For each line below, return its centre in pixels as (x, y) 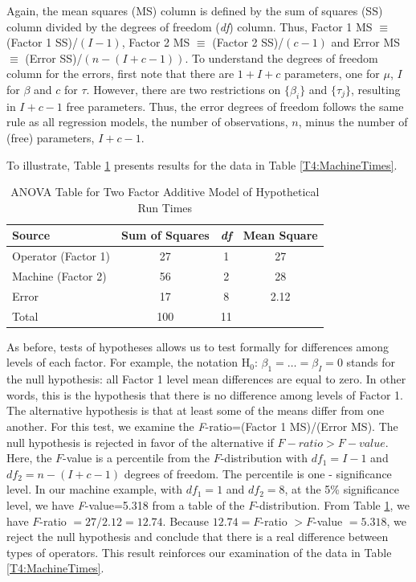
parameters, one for (332, 74)
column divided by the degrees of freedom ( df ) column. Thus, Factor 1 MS (190, 26)
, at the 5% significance (342, 489)
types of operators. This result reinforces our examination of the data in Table (199, 552)
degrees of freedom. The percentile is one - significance (258, 473)
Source (31, 235)
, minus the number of (353, 122)
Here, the (29, 458)
